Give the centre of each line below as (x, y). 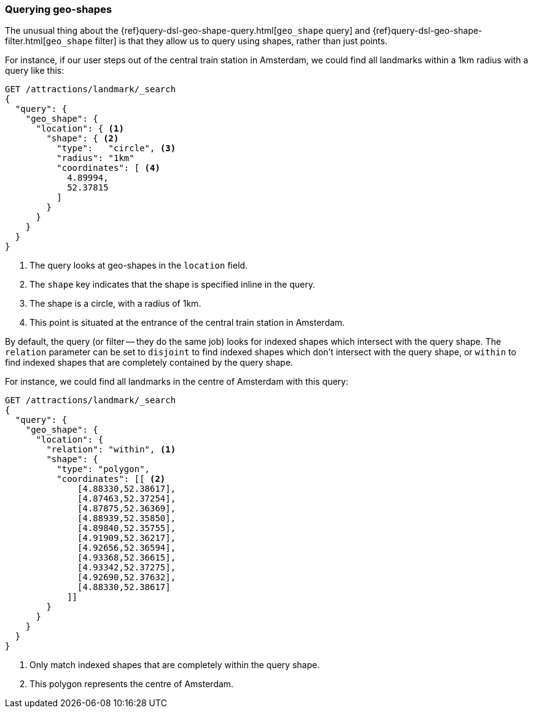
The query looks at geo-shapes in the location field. (139, 266)
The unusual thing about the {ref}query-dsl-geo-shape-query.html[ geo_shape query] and (188, 31)
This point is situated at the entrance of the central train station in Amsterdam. (187, 323)
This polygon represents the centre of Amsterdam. (132, 684)
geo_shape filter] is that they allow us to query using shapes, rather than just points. (216, 41)
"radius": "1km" (95, 158)
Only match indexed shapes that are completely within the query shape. (175, 665)
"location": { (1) (80, 129)
